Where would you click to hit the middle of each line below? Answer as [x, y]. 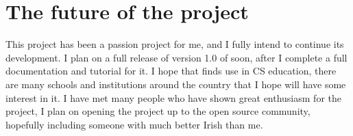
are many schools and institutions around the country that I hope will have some [176, 84]
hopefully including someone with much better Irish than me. [134, 124]
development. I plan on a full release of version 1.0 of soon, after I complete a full [176, 57]
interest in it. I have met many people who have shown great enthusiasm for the [173, 97]
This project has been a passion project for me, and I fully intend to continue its [175, 44]
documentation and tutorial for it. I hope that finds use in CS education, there [171, 71]
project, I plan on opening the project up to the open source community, [158, 111]
